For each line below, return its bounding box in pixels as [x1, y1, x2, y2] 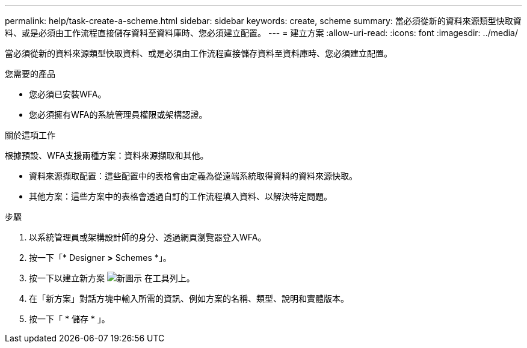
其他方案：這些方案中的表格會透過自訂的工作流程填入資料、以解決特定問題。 [29, 191, 332, 201]
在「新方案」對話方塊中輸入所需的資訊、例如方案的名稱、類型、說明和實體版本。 [29, 293, 349, 304]
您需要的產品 [5, 69, 55, 79]
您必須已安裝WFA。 [29, 89, 106, 99]
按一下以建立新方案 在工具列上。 [29, 273, 195, 283]
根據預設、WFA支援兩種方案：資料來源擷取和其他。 [5, 150, 209, 160]
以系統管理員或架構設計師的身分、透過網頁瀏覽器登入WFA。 [29, 232, 267, 242]
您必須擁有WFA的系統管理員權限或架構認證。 [29, 109, 208, 120]
